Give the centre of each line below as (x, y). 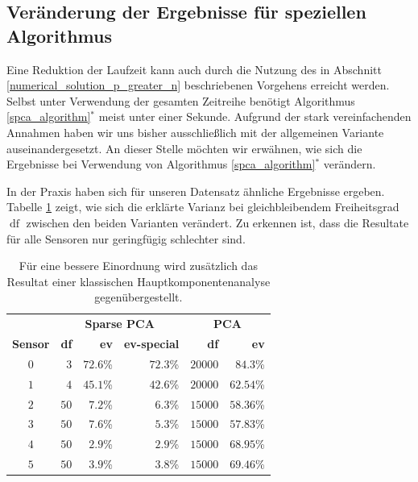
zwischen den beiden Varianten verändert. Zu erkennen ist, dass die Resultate (217, 222)
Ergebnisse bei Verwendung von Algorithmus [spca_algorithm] (161, 164)
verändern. (350, 164)
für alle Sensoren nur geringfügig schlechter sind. (126, 238)
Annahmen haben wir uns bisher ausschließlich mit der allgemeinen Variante (195, 132)
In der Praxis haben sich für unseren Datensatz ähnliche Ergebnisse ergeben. (196, 191)
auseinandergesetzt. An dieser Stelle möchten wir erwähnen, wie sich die (184, 148)
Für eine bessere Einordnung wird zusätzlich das (138, 266)
